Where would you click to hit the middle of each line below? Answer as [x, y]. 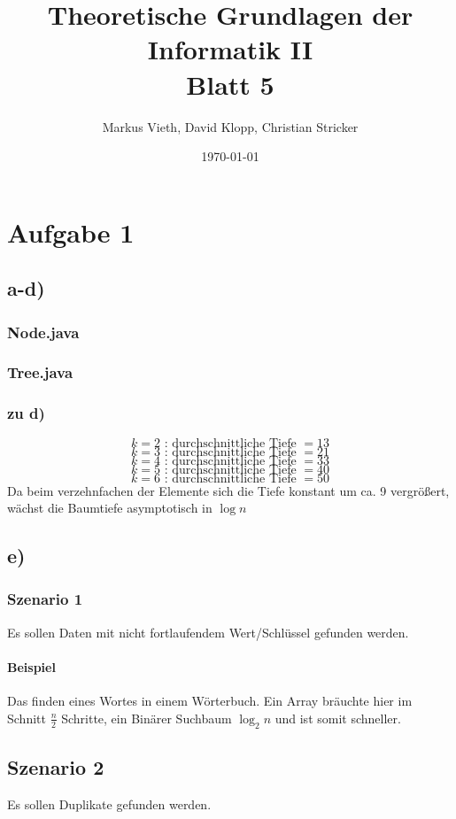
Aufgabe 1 [71, 232]
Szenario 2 [56, 766]
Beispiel [31, 666]
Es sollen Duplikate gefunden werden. [109, 804]
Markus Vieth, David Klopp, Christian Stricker [230, 126]
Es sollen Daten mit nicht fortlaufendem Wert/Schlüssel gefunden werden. [208, 632]
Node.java [43, 332]
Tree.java [40, 372]
